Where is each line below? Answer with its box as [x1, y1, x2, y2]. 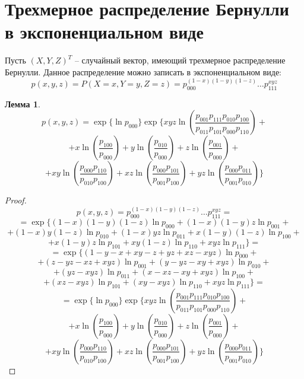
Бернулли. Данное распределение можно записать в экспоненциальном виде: [5, 65, 281, 78]
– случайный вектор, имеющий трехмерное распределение [74, 54, 286, 66]
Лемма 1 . [5, 97, 40, 110]
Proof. [5, 194, 27, 206]
